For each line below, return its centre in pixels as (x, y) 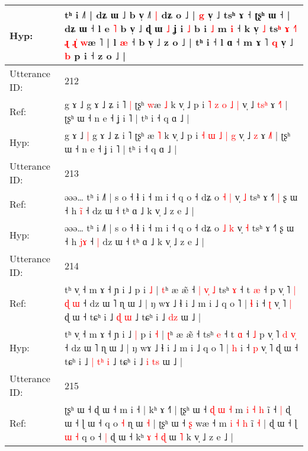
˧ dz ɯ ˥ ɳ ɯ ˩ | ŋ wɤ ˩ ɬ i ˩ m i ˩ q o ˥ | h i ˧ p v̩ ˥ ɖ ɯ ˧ (182, 347)
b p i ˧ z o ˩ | (95, 55)
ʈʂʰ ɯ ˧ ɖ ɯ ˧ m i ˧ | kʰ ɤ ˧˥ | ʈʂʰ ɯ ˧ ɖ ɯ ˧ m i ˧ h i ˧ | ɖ (178, 409)
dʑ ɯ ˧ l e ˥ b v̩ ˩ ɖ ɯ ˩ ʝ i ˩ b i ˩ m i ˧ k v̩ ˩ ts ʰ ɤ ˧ (181, 28)
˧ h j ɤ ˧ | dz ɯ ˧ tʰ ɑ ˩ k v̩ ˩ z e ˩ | (134, 241)
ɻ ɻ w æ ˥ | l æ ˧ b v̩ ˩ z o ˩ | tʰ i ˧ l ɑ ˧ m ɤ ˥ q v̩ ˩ (179, 42)
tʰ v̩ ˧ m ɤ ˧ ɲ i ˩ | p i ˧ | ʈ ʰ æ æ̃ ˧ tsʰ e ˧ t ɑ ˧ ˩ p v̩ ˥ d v (180, 334)
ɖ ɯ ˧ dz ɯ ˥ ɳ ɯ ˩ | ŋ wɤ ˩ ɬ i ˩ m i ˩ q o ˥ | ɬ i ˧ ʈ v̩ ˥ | (178, 303)
